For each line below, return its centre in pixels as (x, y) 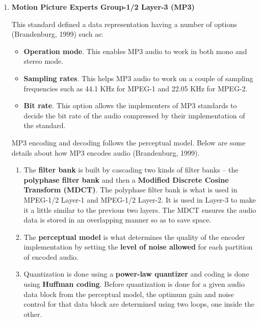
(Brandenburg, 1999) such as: (57, 34)
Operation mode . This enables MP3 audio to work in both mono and (135, 51)
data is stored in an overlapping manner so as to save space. (118, 220)
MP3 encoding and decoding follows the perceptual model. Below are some (128, 142)
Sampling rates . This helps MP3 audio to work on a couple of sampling (138, 78)
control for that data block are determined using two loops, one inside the (139, 304)
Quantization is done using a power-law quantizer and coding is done (136, 274)
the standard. (45, 125)
